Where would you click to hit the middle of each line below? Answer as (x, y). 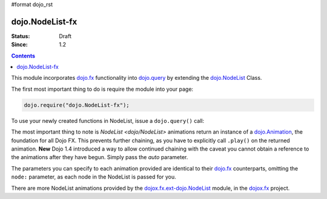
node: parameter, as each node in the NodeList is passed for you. (94, 177)
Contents (23, 56)
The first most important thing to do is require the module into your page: (102, 89)
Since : (19, 45)
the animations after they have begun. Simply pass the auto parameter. (100, 157)
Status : (21, 36)
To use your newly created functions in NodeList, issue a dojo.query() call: (108, 120)
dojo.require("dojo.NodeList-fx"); (77, 105)
